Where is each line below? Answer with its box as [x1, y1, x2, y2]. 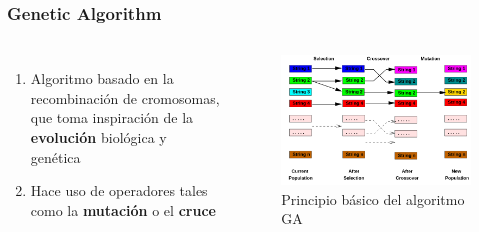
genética [30, 146, 81, 167]
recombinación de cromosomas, [30, 87, 220, 108]
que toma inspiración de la [30, 107, 194, 128]
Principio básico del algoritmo [281, 188, 465, 209]
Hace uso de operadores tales [30, 180, 208, 201]
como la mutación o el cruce [30, 199, 216, 220]
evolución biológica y [30, 127, 167, 147]
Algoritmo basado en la [30, 68, 174, 89]
